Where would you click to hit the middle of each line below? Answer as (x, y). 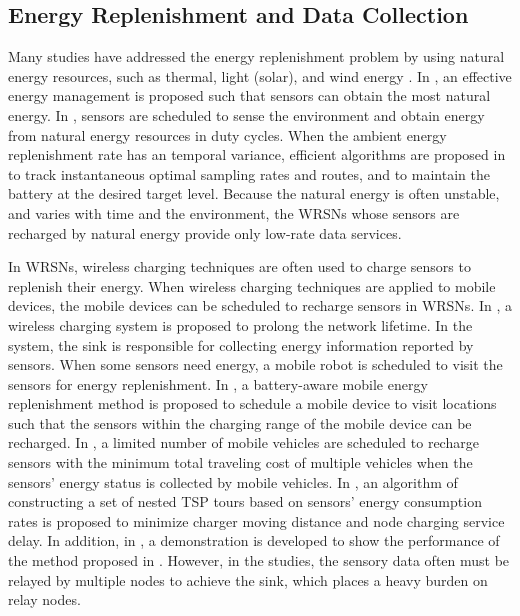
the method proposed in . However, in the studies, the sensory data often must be (259, 560)
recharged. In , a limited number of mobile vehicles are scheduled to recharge (243, 442)
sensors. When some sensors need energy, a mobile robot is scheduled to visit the (255, 364)
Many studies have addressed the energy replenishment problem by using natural (256, 56)
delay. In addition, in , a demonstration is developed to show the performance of (254, 540)
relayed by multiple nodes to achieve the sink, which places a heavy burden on (248, 579)
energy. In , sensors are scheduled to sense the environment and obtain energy (246, 114)
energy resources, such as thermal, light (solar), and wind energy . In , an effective (260, 75)
